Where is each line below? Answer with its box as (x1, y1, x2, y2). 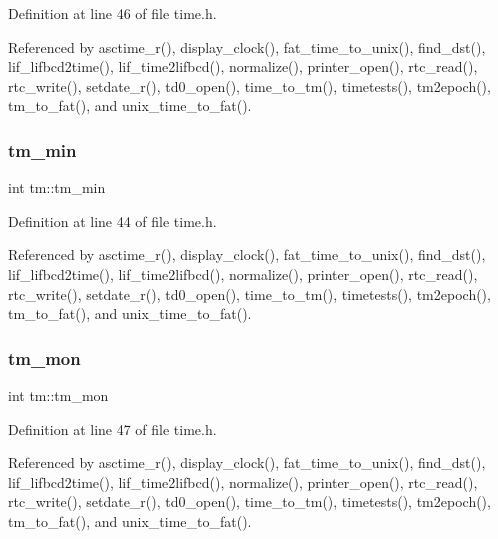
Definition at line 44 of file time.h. (8, 210, 217, 231)
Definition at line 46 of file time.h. (8, 3, 217, 23)
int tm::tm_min (8, 177, 106, 198)
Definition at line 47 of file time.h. (8, 418, 217, 439)
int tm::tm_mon (8, 384, 109, 405)
